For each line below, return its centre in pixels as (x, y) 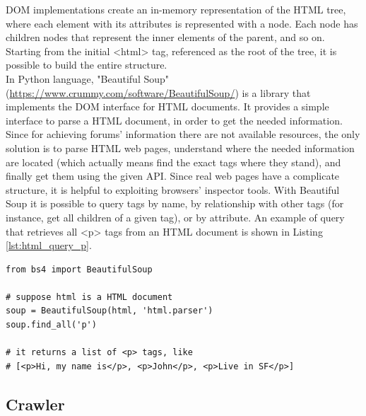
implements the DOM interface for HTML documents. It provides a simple (167, 106)
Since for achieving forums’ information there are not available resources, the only (183, 134)
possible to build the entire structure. (87, 65)
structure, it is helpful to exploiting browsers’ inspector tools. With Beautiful (173, 189)
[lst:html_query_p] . (49, 245)
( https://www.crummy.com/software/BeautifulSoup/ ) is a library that (158, 92)
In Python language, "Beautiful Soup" (88, 78)
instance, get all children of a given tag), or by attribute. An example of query (175, 217)
